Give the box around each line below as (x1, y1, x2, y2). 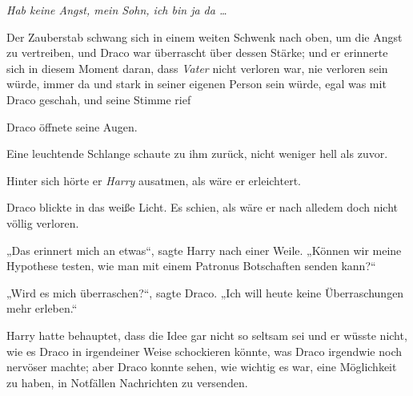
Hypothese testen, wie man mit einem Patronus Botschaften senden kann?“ (6, 257, 376, 274)
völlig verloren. (6, 214, 79, 231)
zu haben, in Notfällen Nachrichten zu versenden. (6, 374, 248, 390)
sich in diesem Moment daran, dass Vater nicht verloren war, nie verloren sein (6, 59, 388, 76)
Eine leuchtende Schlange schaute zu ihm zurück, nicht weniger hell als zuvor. (6, 145, 388, 162)
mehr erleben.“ (6, 300, 78, 317)
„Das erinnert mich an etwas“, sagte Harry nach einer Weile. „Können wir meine (6, 241, 402, 258)
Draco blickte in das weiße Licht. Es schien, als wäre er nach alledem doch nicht (6, 199, 398, 216)
